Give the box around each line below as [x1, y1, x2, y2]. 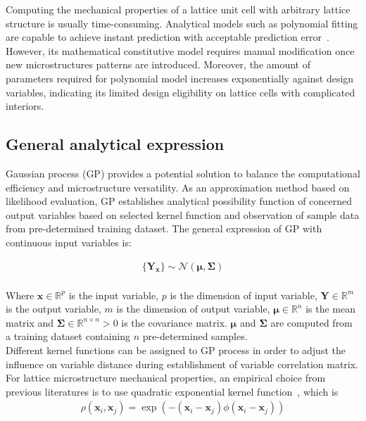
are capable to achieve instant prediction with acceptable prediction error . [6, 30, 329, 44]
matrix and [6, 315, 54, 329]
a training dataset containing [6, 329, 131, 344]
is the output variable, [6, 301, 101, 316]
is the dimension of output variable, [116, 301, 270, 316]
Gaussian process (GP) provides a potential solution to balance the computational [6, 165, 360, 180]
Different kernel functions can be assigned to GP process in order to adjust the [6, 342, 346, 357]
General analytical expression [6, 133, 225, 155]
